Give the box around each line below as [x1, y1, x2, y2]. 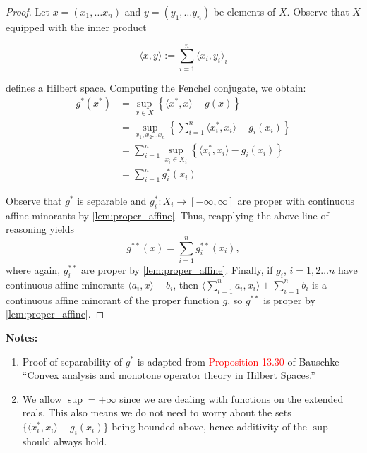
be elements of [213, 4, 276, 18]
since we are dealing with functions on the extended [119, 391, 344, 406]
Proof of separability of [22, 354, 122, 368]
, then [173, 277, 199, 291]
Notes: [6, 330, 38, 344]
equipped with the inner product [6, 20, 147, 34]
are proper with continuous [237, 193, 355, 208]
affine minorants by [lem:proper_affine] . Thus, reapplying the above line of [6, 207, 329, 222]
